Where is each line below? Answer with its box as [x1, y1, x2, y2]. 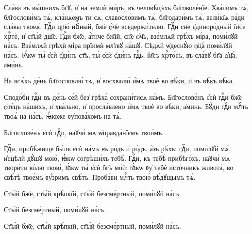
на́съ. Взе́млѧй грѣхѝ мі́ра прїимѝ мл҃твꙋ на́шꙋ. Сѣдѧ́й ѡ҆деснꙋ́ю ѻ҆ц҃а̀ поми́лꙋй [4, 40, 232, 50]
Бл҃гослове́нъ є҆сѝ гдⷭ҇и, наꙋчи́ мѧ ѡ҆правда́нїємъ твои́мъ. [4, 127, 164, 137]
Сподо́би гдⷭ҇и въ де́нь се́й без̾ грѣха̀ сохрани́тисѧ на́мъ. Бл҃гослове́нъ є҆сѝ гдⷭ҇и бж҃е [4, 92, 242, 102]
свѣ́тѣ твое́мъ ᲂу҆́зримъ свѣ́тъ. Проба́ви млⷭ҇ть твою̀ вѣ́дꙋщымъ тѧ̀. [4, 172, 196, 182]
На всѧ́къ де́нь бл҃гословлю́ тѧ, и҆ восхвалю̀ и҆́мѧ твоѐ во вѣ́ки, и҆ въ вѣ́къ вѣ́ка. [4, 76, 234, 86]
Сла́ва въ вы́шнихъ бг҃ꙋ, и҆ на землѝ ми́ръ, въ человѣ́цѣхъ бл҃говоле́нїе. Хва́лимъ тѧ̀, [4, 2, 249, 12]
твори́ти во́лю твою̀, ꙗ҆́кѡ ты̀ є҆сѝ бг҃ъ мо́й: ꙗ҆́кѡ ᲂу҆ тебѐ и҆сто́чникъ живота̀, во [4, 162, 234, 172]
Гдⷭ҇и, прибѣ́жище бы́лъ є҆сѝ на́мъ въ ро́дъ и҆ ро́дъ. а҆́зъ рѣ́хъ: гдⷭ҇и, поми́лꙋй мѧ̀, [4, 143, 231, 154]
